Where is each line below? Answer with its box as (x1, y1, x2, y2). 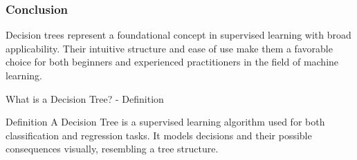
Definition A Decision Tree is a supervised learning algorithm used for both (6, 114, 325, 129)
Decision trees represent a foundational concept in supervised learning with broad (6, 28, 351, 42)
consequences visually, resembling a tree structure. (6, 141, 219, 156)
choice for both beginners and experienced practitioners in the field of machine (6, 54, 339, 69)
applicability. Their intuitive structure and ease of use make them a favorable (6, 41, 333, 55)
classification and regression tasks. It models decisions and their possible (6, 128, 312, 142)
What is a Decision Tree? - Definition (6, 91, 164, 106)
